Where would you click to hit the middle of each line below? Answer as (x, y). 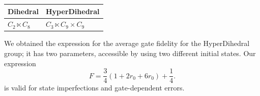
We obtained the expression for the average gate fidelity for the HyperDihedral (127, 43)
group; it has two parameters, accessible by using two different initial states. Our (130, 53)
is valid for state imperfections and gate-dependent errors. (94, 88)
